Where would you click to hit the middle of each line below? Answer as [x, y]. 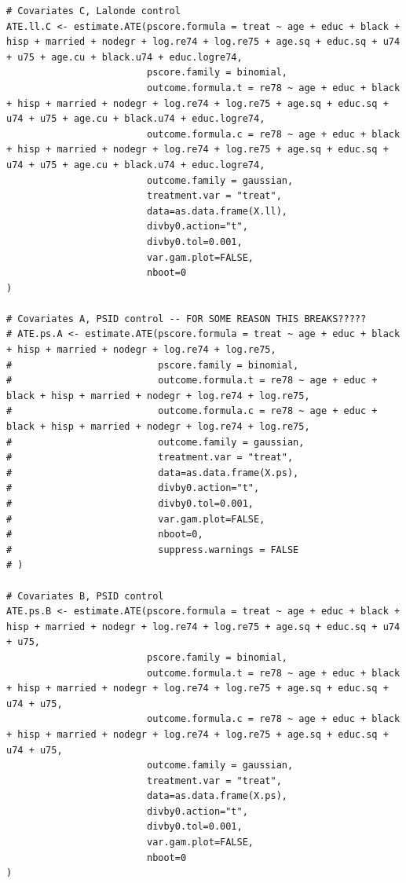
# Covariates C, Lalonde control [93, 11]
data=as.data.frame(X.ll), [217, 211]
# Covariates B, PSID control [85, 596]
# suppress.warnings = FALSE [153, 550]
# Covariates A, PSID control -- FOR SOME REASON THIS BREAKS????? [187, 319]
